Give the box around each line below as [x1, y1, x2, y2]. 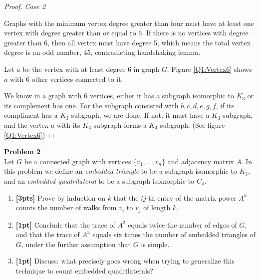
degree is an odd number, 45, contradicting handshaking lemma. [4, 47, 201, 57]
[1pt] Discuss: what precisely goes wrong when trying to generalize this [15, 256, 235, 266]
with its [56, 119, 80, 130]
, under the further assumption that [21, 239, 131, 249]
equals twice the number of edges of [128, 219, 237, 230]
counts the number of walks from [15, 202, 117, 213]
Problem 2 [4, 146, 41, 157]
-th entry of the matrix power [146, 192, 237, 203]
